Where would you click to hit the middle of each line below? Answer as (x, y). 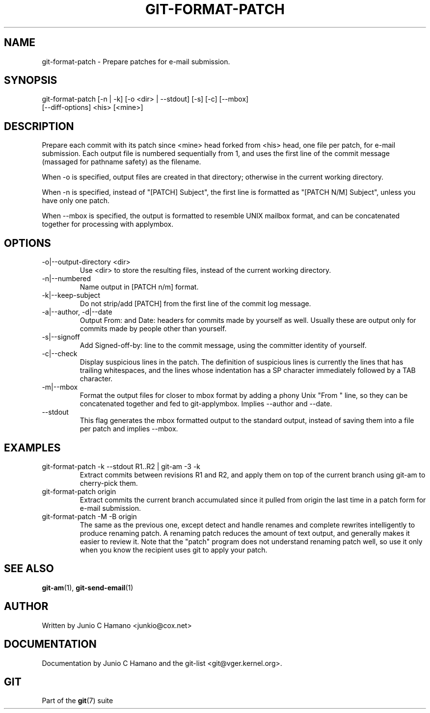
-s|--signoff (61, 337)
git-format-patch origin (79, 491)
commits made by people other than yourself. (153, 329)
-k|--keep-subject (71, 295)
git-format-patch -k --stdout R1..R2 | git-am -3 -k (121, 466)
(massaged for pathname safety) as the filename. (121, 162)
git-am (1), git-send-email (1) (88, 587)
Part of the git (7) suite (78, 701)
